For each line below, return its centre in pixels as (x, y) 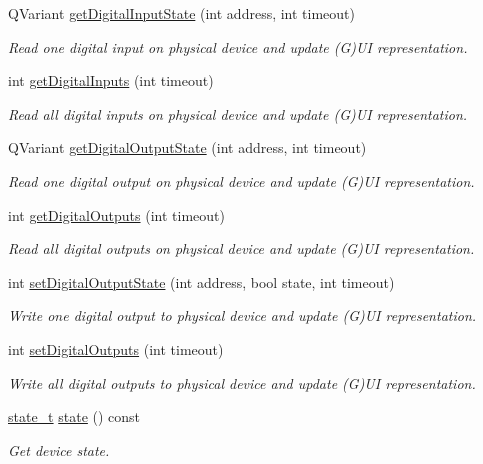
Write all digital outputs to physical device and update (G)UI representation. (242, 382)
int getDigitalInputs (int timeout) (111, 80)
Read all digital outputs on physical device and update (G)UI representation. (241, 248)
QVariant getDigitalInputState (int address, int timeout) (182, 13)
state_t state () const (74, 416)
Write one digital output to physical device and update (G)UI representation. (242, 315)
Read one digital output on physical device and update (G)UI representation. (241, 180)
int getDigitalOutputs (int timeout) (116, 214)
